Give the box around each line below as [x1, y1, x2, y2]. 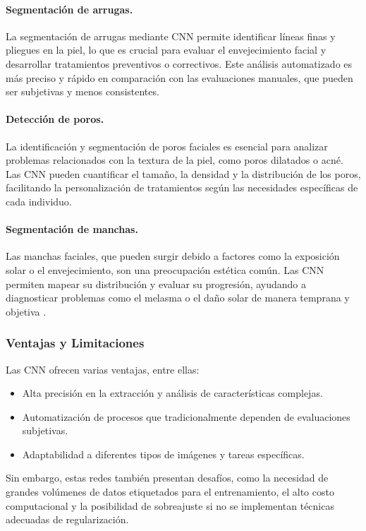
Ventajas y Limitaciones [6, 334, 145, 352]
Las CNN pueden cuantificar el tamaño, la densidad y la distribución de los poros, [6, 166, 361, 181]
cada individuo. [6, 193, 72, 208]
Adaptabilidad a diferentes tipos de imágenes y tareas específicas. [22, 446, 305, 461]
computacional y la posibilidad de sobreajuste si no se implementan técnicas [6, 498, 334, 513]
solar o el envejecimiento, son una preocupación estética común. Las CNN [6, 262, 324, 277]
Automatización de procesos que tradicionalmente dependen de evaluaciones [22, 409, 350, 424]
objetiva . [6, 304, 47, 318]
